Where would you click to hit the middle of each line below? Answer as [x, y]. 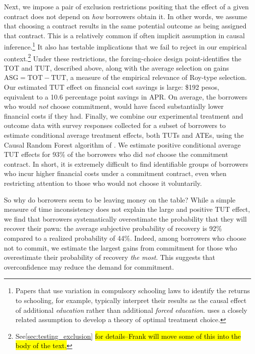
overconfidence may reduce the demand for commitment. [89, 266]
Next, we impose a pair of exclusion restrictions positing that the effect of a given [127, 6]
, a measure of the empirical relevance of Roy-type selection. [156, 77]
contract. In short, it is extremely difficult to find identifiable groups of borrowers [126, 164]
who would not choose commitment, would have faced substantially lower [114, 106]
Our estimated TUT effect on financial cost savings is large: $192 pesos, [112, 87]
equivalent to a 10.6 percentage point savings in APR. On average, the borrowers [126, 96]
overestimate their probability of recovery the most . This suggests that [110, 257]
